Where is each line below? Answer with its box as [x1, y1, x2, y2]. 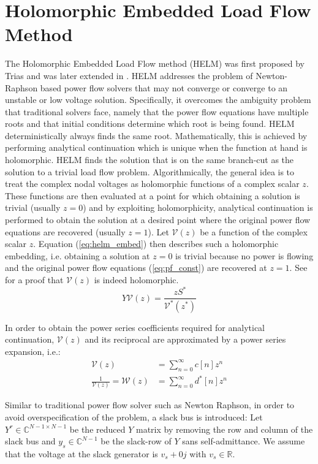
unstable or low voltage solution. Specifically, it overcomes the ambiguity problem [5, 93, 311, 106]
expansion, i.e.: [5, 344, 61, 357]
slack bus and [5, 435, 56, 447]
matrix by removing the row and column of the [135, 422, 313, 435]
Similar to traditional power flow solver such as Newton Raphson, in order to [5, 398, 295, 411]
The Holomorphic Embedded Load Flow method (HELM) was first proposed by [5, 57, 305, 70]
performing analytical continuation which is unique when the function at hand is [5, 141, 308, 154]
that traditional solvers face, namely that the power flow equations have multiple [5, 105, 309, 118]
